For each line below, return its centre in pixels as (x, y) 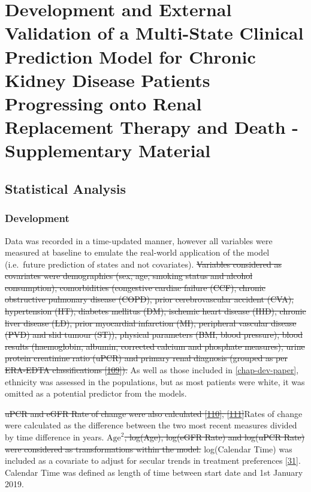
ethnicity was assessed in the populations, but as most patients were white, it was (155, 381)
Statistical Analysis (66, 188)
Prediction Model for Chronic (130, 56)
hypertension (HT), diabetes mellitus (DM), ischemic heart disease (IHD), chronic (155, 311)
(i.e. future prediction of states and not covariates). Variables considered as (143, 264)
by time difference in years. (55, 437)
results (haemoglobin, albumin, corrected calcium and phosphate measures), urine (155, 346)
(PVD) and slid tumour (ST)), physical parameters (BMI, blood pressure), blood (154, 334)
